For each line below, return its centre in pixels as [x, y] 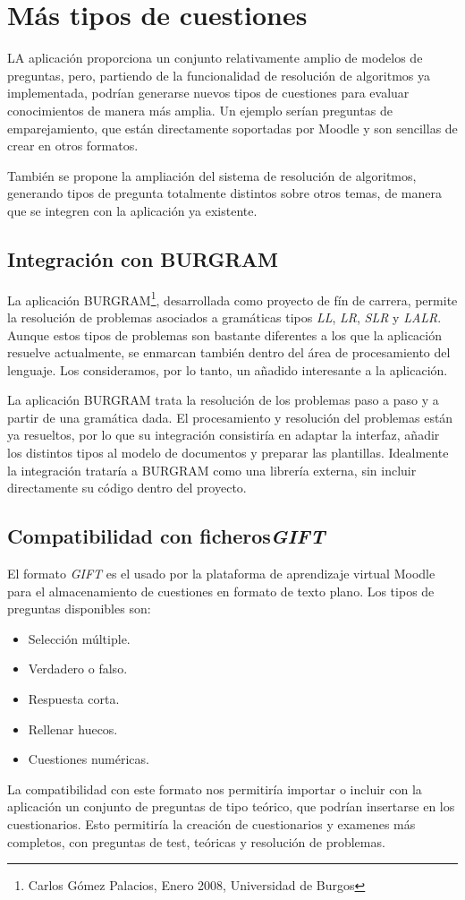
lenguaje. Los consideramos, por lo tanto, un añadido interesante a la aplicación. [228, 369]
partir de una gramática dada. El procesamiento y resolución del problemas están [230, 417]
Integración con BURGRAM [143, 258]
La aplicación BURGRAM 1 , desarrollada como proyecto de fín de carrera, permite [232, 298]
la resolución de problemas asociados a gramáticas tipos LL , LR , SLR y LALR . [224, 317]
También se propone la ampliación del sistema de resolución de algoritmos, [212, 175]
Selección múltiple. [79, 638]
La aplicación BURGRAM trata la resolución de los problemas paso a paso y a [223, 400]
